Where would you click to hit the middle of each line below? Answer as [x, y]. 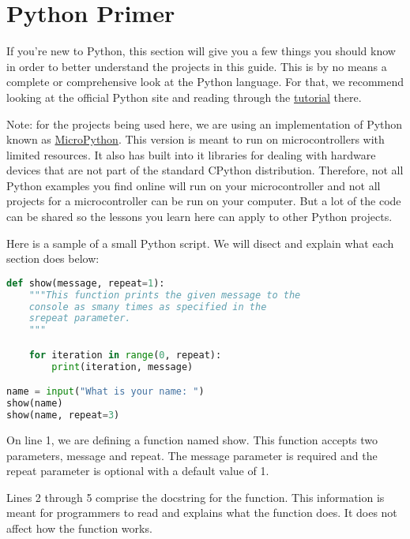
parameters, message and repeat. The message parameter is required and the [192, 455]
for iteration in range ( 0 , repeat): [125, 355]
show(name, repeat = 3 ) [63, 415]
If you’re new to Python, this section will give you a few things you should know [201, 51]
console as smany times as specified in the [148, 307]
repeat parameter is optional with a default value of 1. [138, 471]
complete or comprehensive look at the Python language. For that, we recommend [205, 82]
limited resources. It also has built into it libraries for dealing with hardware [191, 154]
